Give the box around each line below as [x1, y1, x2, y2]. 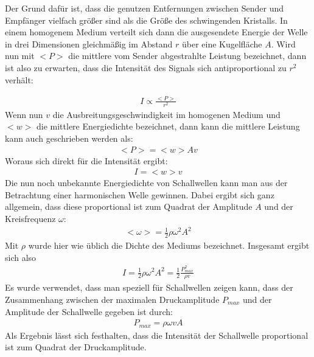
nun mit [5, 49, 35, 62]
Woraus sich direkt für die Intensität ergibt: [5, 154, 168, 167]
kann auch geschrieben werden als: [5, 132, 133, 145]
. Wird [271, 37, 296, 50]
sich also [5, 251, 37, 263]
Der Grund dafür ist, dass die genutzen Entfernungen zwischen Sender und [5, 2, 284, 14]
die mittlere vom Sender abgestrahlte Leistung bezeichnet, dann [68, 49, 307, 62]
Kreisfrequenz [5, 212, 56, 225]
